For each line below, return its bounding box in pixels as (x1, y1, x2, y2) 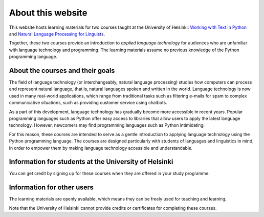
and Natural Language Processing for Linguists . (9, 31, 105, 37)
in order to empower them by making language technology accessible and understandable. (9, 145, 193, 151)
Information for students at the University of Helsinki (9, 158, 174, 166)
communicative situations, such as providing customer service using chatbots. (9, 100, 167, 106)
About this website (9, 7, 88, 18)
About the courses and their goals (9, 66, 115, 75)
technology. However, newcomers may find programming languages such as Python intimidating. (9, 122, 205, 128)
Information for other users (9, 183, 94, 192)
